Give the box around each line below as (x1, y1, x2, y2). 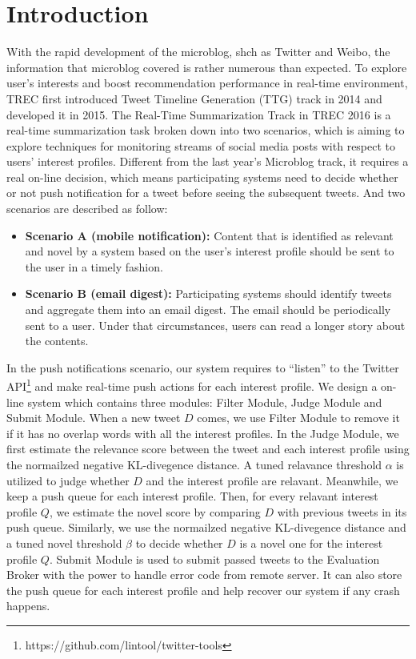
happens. (6, 597, 50, 614)
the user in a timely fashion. (25, 258, 163, 275)
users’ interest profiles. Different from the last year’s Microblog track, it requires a (6, 153, 409, 170)
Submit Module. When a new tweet (6, 409, 181, 426)
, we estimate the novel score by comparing (49, 503, 261, 520)
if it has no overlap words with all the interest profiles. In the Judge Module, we (6, 424, 399, 441)
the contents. (25, 332, 89, 349)
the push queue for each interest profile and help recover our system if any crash (6, 581, 400, 598)
